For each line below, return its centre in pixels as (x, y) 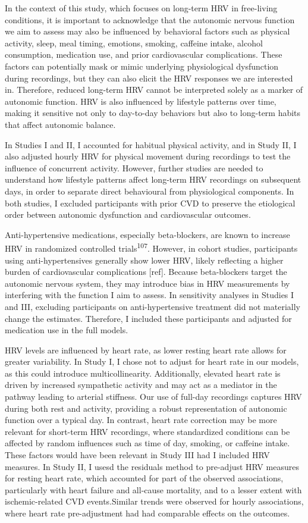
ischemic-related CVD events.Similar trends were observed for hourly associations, (154, 501)
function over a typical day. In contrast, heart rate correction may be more (141, 420)
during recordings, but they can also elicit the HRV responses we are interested (149, 78)
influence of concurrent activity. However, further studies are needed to (134, 167)
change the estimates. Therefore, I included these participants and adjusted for (148, 318)
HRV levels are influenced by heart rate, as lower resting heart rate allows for (146, 350)
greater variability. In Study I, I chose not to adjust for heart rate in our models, (152, 361)
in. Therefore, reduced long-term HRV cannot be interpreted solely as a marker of (154, 90)
